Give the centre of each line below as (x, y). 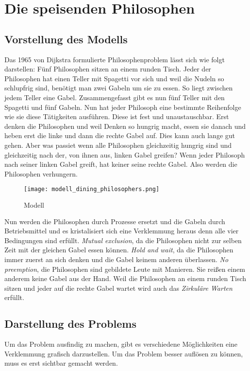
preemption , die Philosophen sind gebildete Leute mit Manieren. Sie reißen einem (125, 269)
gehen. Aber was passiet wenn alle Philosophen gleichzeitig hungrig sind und (118, 145)
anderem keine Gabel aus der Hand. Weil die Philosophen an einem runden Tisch (125, 278)
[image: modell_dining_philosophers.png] (92, 189)
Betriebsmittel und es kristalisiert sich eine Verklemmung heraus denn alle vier (122, 231)
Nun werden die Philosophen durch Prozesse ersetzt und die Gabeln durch (115, 221)
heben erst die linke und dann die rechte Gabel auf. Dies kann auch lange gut (120, 135)
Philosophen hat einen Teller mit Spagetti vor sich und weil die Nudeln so (114, 78)
